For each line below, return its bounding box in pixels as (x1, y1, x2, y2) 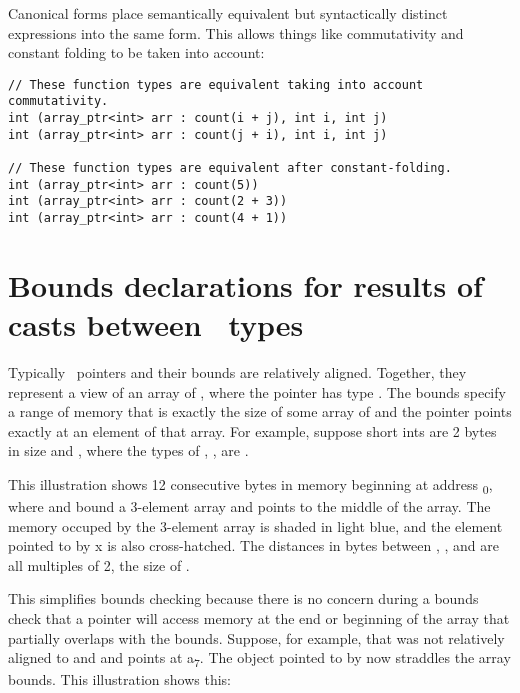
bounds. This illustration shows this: (8, 669, 231, 690)
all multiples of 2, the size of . (8, 554, 190, 575)
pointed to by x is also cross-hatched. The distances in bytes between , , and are (8, 535, 499, 556)
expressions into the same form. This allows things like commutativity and (8, 22, 464, 43)
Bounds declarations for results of (8, 264, 483, 305)
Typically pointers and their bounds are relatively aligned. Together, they (8, 362, 467, 382)
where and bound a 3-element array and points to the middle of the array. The (8, 496, 491, 517)
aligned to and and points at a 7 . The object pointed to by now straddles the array (8, 647, 511, 671)
